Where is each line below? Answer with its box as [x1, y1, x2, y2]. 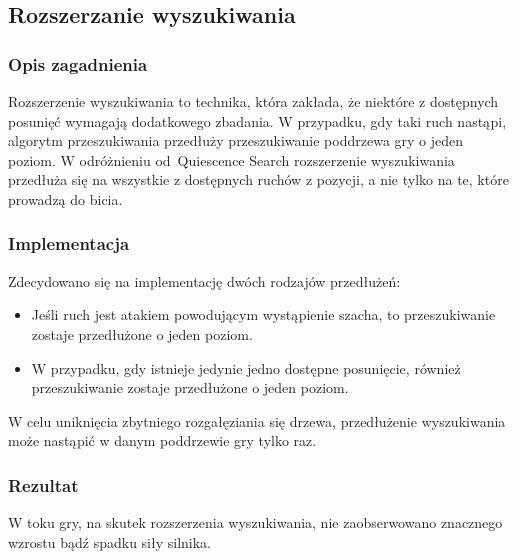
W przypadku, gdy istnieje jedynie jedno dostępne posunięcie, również [31, 357, 461, 378]
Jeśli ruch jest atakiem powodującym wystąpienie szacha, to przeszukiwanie [31, 304, 496, 325]
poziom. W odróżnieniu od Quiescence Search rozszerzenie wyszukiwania [8, 149, 455, 170]
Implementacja [8, 231, 130, 256]
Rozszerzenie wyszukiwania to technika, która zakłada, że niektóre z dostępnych [8, 91, 499, 111]
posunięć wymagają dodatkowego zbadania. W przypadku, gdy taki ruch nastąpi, [8, 110, 507, 131]
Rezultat [8, 472, 79, 497]
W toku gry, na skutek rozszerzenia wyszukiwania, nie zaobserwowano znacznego [8, 512, 503, 533]
